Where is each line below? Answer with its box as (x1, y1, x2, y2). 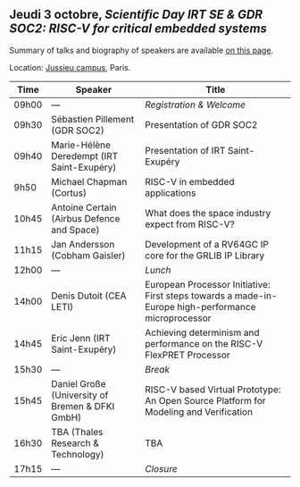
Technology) (50, 448, 104, 460)
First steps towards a (144, 290, 233, 302)
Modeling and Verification (144, 406, 253, 418)
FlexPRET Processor (144, 348, 230, 361)
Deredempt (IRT (50, 149, 119, 162)
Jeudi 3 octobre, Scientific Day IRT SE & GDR (9, 7, 263, 22)
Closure (144, 462, 179, 474)
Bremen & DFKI (50, 399, 115, 412)
